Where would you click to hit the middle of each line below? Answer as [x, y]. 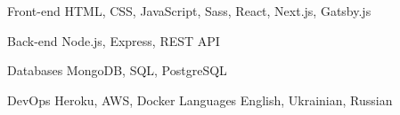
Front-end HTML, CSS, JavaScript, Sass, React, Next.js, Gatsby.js [189, 11]
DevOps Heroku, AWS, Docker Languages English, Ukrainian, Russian [200, 100]
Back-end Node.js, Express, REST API [114, 40]
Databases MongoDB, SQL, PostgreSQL [117, 70]
